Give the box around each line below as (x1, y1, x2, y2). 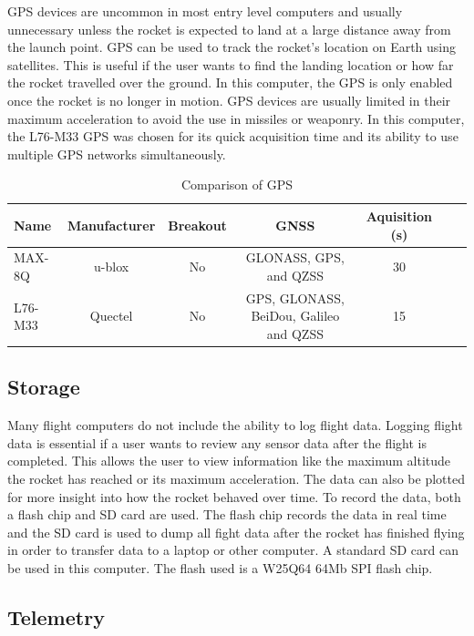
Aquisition (366, 206, 432, 225)
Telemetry (7, 603, 105, 631)
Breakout (168, 215, 227, 234)
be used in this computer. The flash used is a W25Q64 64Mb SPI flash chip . (7, 559, 433, 578)
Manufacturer (67, 215, 156, 234)
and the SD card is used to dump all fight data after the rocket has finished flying (7, 522, 465, 541)
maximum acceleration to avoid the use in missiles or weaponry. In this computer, (7, 108, 465, 128)
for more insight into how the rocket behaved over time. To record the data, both (7, 487, 461, 506)
